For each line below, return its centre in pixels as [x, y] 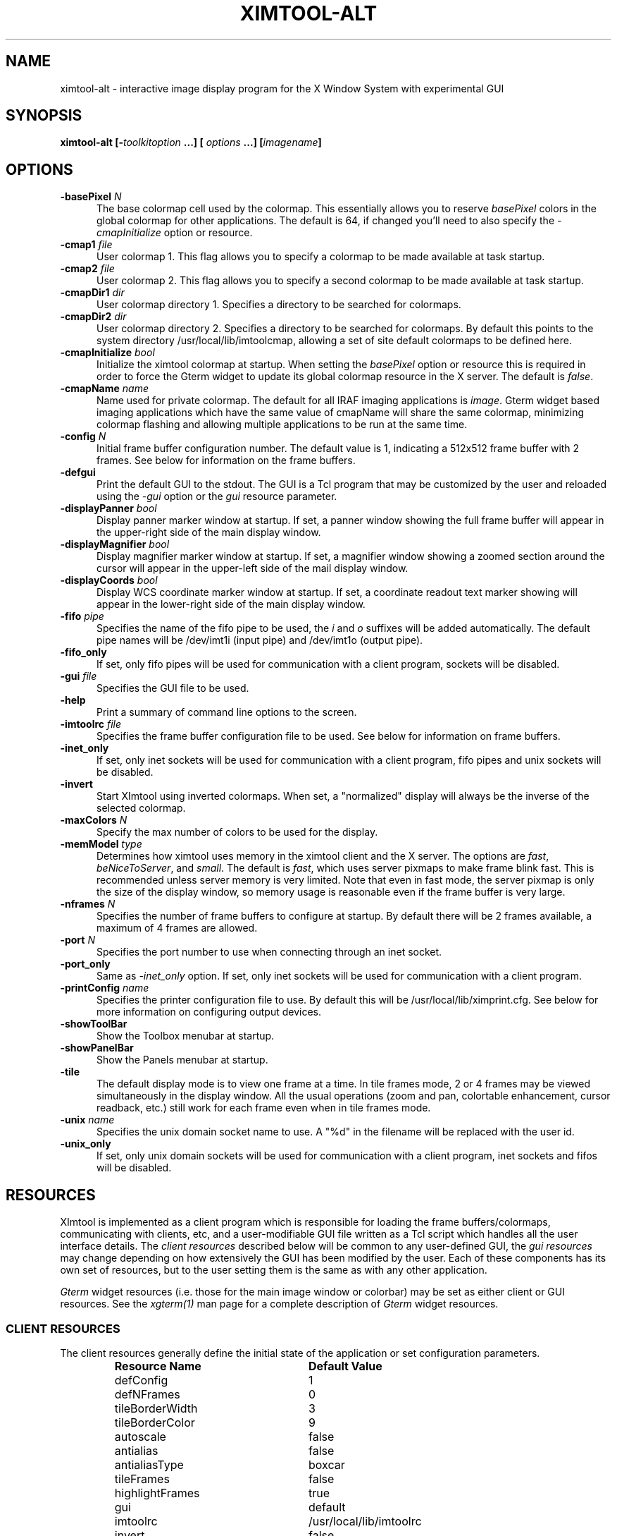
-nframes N [88, 904]
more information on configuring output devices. [209, 1012]
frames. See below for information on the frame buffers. [226, 461]
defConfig [141, 1380]
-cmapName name [104, 389]
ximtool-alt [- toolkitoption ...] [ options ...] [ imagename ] [191, 142]
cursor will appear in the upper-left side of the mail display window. [253, 568]
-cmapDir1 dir [92, 293]
